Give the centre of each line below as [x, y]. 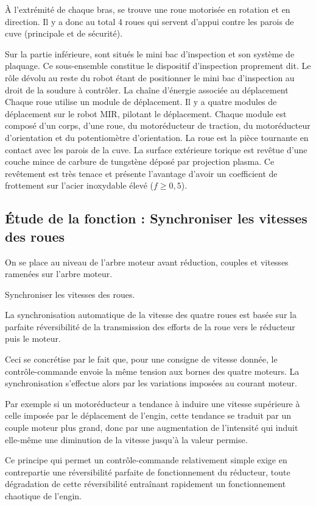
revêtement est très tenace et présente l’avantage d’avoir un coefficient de [141, 173]
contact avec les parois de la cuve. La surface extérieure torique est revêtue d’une [156, 149]
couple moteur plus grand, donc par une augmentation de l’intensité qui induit [152, 428]
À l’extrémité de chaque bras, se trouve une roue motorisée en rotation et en [148, 9]
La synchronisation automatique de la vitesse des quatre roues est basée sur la [151, 315]
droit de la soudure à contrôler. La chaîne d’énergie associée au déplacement [147, 89]
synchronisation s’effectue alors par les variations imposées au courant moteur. [151, 383]
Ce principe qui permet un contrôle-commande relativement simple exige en [146, 460]
